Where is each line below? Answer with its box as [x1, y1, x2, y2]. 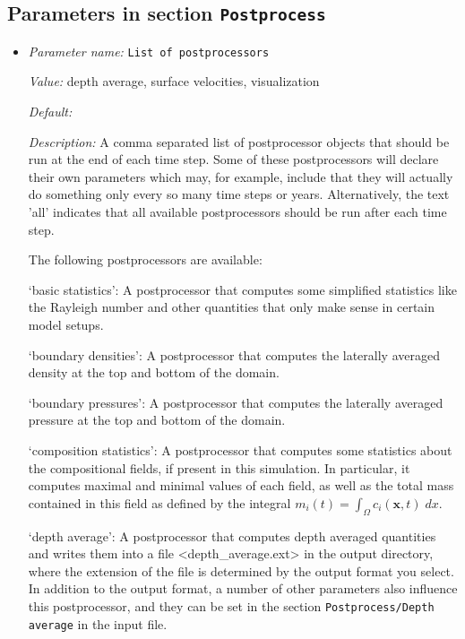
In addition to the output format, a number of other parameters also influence [28, 579, 458, 598]
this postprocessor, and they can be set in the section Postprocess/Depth [28, 596, 435, 615]
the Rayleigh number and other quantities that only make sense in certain [28, 298, 435, 316]
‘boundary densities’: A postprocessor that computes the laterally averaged [28, 345, 440, 364]
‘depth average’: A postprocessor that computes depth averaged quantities [28, 526, 436, 545]
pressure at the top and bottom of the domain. [28, 410, 286, 429]
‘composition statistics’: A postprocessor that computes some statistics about [28, 440, 452, 459]
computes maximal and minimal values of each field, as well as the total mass [28, 476, 454, 495]
